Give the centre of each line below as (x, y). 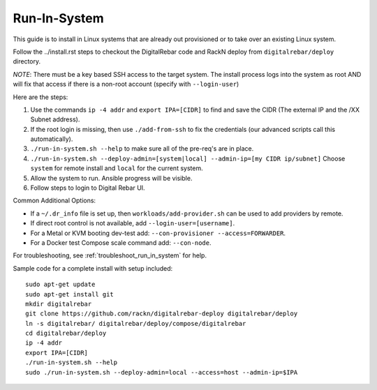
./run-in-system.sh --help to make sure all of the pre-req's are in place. (142, 149)
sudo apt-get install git (70, 294)
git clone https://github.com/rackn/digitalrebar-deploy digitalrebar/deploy (162, 314)
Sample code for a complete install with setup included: (93, 268)
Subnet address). (55, 119)
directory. (27, 61)
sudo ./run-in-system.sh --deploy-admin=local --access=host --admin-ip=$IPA (162, 372)
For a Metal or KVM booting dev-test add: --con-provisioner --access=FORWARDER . (158, 233)
